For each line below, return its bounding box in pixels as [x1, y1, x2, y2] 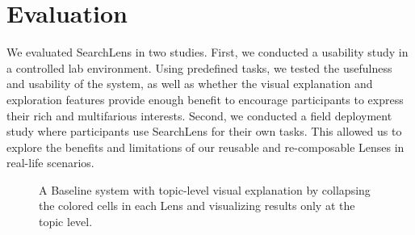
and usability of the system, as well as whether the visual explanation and [6, 75, 373, 92]
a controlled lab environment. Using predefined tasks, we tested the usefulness [6, 59, 392, 76]
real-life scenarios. [6, 154, 94, 171]
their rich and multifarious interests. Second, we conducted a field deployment [6, 107, 392, 124]
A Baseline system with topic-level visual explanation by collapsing [39, 181, 371, 198]
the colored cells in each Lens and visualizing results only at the [39, 197, 355, 214]
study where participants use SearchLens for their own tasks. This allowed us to [6, 123, 402, 140]
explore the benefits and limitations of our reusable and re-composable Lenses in [6, 138, 405, 155]
